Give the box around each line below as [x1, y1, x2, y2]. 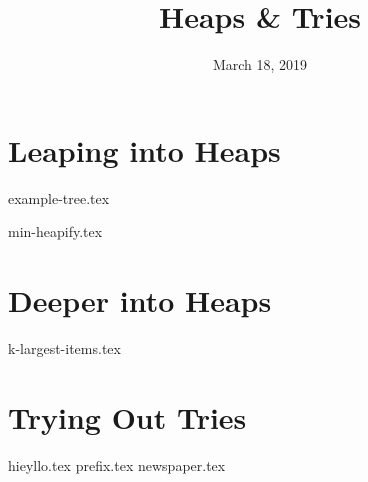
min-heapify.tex [8, 221, 103, 242]
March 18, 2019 [212, 54, 308, 75]
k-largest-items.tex [8, 337, 121, 358]
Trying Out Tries [8, 396, 247, 437]
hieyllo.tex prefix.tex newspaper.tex [8, 454, 226, 475]
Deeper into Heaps [8, 280, 272, 321]
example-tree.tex [8, 187, 110, 208]
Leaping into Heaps [8, 129, 281, 170]
